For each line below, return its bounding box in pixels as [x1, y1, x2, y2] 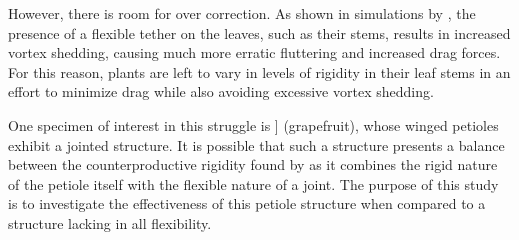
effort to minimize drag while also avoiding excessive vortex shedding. [8, 81, 434, 102]
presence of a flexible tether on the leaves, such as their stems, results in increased [8, 22, 511, 43]
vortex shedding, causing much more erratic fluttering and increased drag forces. [8, 42, 501, 63]
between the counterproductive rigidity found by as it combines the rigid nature [8, 154, 498, 175]
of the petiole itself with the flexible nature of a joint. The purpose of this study [8, 173, 499, 194]
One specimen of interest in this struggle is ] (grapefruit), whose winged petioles [8, 114, 499, 135]
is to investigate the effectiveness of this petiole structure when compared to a [8, 193, 486, 214]
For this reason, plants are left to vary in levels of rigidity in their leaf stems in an [8, 61, 511, 82]
